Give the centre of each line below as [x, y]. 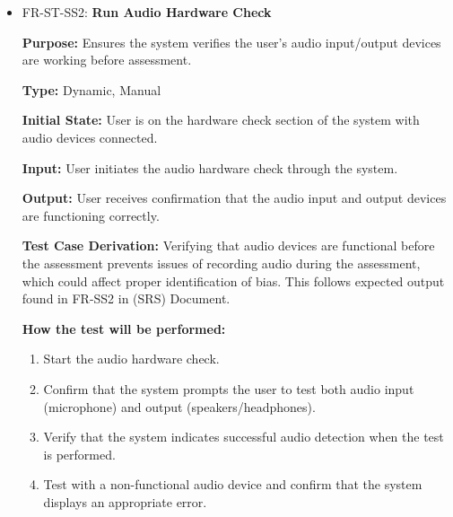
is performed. [79, 454]
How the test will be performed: [124, 328]
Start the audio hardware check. [131, 359]
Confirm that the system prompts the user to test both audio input [229, 388]
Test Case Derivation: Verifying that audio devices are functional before [228, 245]
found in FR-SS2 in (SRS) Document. [126, 298]
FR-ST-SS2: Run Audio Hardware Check [147, 12]
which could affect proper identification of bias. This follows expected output [233, 280]
